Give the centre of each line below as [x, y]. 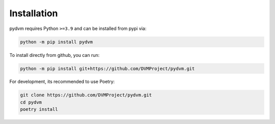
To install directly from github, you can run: [54, 55]
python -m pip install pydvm [57, 42]
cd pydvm [31, 102]
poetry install [39, 110]
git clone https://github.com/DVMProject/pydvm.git [86, 95]
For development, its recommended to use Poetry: [62, 82]
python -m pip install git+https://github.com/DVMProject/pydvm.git [107, 68]
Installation [34, 13]
